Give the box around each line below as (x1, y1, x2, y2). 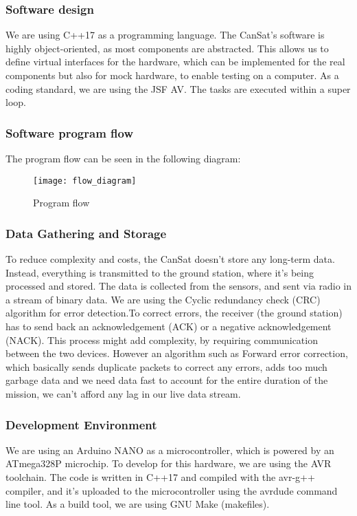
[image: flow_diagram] (33, 175, 137, 186)
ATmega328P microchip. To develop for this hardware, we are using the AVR (5, 456, 332, 471)
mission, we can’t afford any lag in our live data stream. (5, 387, 241, 400)
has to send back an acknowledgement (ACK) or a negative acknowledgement (5, 319, 332, 334)
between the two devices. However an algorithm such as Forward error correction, (5, 346, 348, 361)
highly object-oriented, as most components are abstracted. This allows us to (5, 41, 329, 55)
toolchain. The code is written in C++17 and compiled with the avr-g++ (5, 470, 315, 484)
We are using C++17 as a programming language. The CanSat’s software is (5, 28, 325, 42)
